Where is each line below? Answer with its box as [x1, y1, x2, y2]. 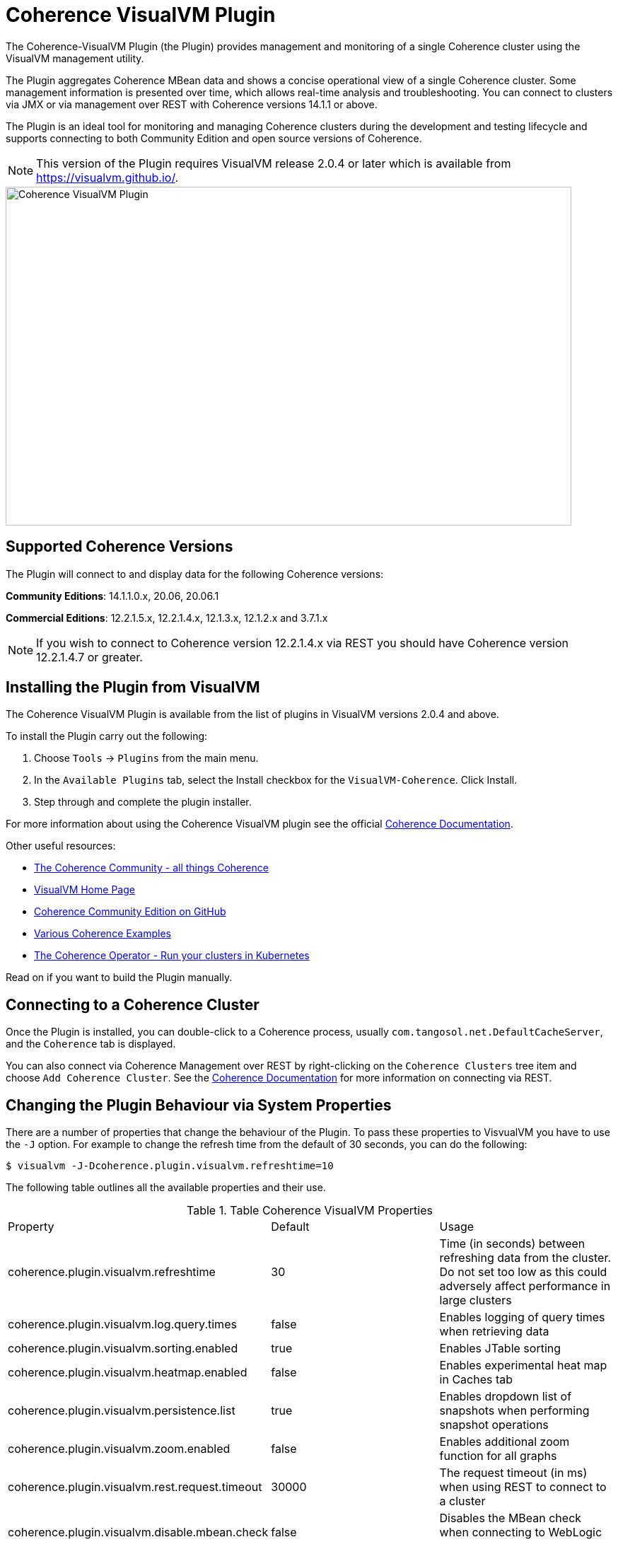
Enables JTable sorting [439, 1341, 561, 1356]
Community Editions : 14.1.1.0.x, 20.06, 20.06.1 [6, 589, 219, 602]
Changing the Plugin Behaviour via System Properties [6, 1096, 392, 1114]
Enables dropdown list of [439, 1389, 572, 1404]
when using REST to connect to [439, 1480, 607, 1495]
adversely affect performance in [439, 1279, 611, 1294]
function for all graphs [439, 1449, 557, 1463]
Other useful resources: [6, 840, 116, 852]
